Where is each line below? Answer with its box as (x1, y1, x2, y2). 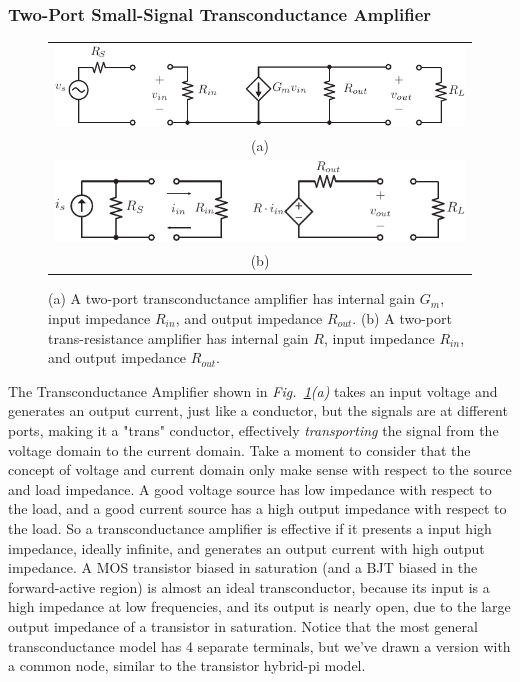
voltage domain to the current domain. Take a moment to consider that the (8, 439, 471, 460)
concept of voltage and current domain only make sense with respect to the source (8, 459, 512, 480)
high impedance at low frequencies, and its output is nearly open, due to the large (8, 596, 511, 617)
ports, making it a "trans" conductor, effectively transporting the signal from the (8, 420, 499, 440)
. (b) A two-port (352, 308, 452, 329)
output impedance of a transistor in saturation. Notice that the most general (8, 615, 478, 636)
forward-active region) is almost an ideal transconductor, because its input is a (8, 576, 490, 597)
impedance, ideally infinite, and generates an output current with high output (8, 537, 485, 558)
